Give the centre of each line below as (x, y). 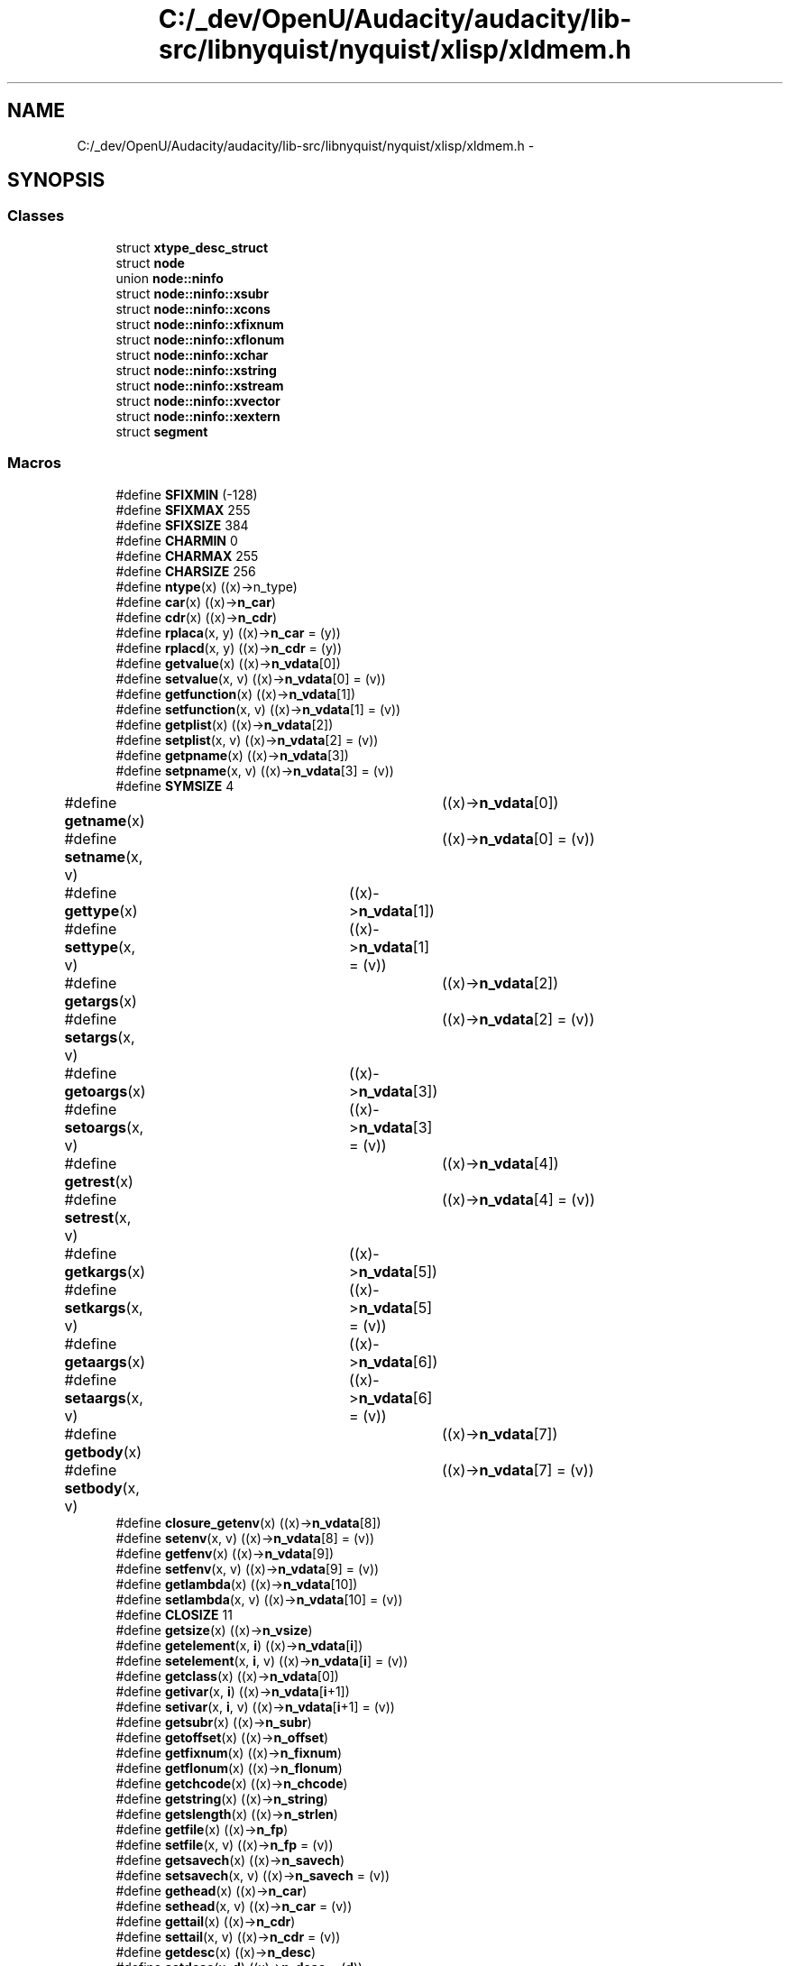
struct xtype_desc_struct (192, 247)
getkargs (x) (105, 1271)
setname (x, (104, 856)
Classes (36, 216)
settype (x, (100, 946)
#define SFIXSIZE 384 (182, 525)
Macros (34, 463)
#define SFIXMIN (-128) (187, 494)
